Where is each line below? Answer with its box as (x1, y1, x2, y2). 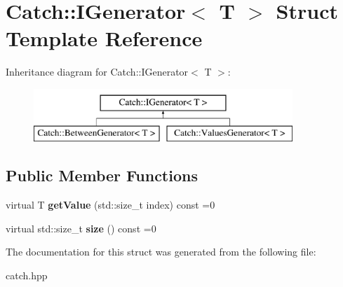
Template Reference (6, 24, 203, 52)
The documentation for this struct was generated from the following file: (6, 244, 316, 259)
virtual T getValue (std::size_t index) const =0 (6, 197, 215, 212)
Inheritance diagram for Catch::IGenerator (6, 64, 189, 79)
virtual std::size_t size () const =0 (6, 220, 156, 235)
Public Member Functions (6, 164, 198, 186)
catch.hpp (6, 268, 48, 283)
